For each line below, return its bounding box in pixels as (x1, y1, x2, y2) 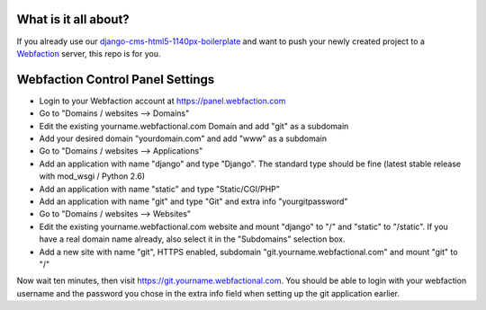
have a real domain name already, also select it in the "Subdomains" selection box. (39, 234, 346, 244)
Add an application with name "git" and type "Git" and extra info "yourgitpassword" (39, 196, 348, 207)
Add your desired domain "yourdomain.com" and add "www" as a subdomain (39, 133, 328, 144)
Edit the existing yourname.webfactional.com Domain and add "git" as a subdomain (39, 120, 349, 131)
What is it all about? (16, 12, 130, 27)
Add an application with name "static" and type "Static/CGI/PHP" (39, 183, 281, 194)
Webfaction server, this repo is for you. (16, 48, 161, 58)
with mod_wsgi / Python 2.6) (39, 171, 146, 182)
